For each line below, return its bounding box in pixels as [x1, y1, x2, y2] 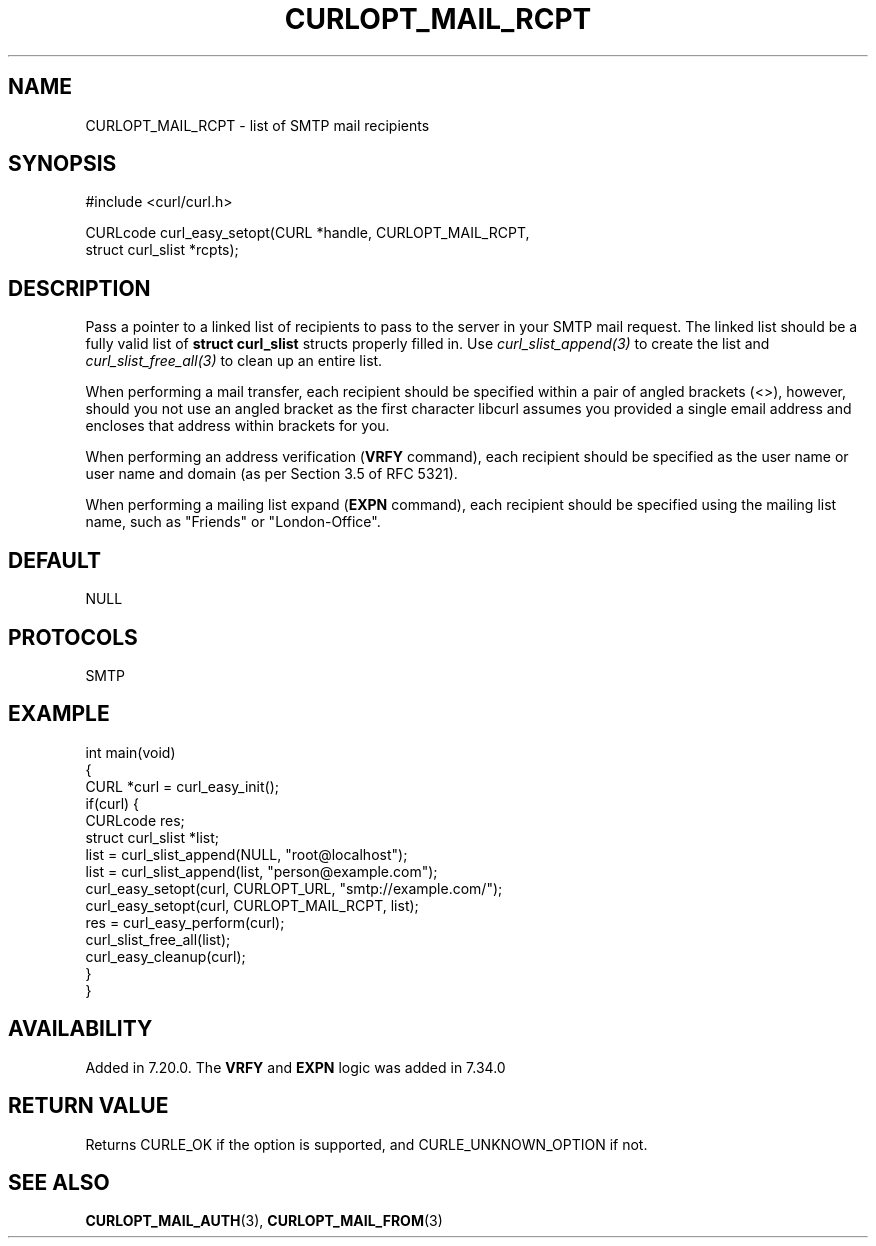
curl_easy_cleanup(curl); [85, 947, 246, 965]
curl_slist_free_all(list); [85, 930, 231, 948]
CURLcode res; [85, 811, 185, 829]
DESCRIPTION [8, 275, 151, 301]
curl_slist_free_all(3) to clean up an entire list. [85, 352, 383, 370]
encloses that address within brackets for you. [85, 417, 390, 435]
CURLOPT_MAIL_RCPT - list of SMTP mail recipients [85, 116, 430, 134]
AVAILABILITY [8, 1016, 153, 1042]
